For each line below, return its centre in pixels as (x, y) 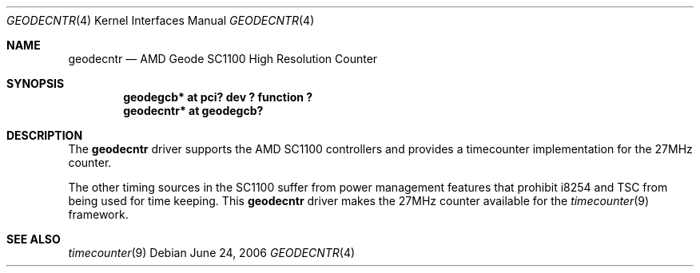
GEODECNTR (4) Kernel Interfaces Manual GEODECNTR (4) (161, 20)
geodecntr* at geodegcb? (193, 111)
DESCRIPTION (45, 135)
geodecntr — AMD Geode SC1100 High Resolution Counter (223, 59)
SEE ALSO (34, 239)
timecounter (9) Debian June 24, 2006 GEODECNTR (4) (212, 253)
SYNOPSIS (36, 83)
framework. (98, 214)
